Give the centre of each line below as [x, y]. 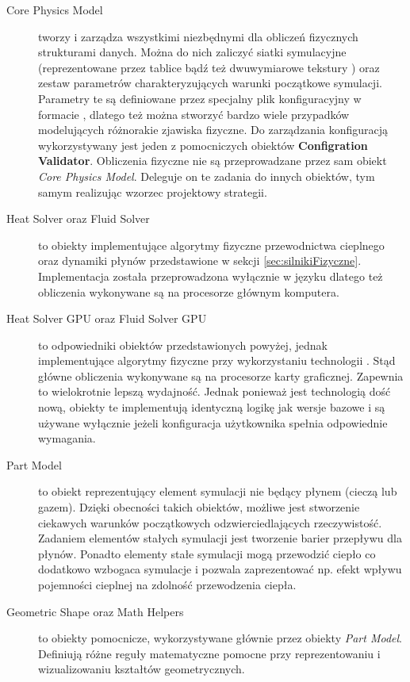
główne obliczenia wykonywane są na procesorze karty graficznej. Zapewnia [221, 375]
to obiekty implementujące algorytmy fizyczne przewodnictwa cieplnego [211, 245]
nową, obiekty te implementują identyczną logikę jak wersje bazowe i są [212, 407]
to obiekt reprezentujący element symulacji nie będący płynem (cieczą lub [218, 491]
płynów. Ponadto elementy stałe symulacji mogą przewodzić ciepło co [207, 553]
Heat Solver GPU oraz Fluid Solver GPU [107, 318]
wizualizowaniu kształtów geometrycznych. [142, 669]
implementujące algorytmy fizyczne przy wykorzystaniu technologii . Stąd [217, 360]
